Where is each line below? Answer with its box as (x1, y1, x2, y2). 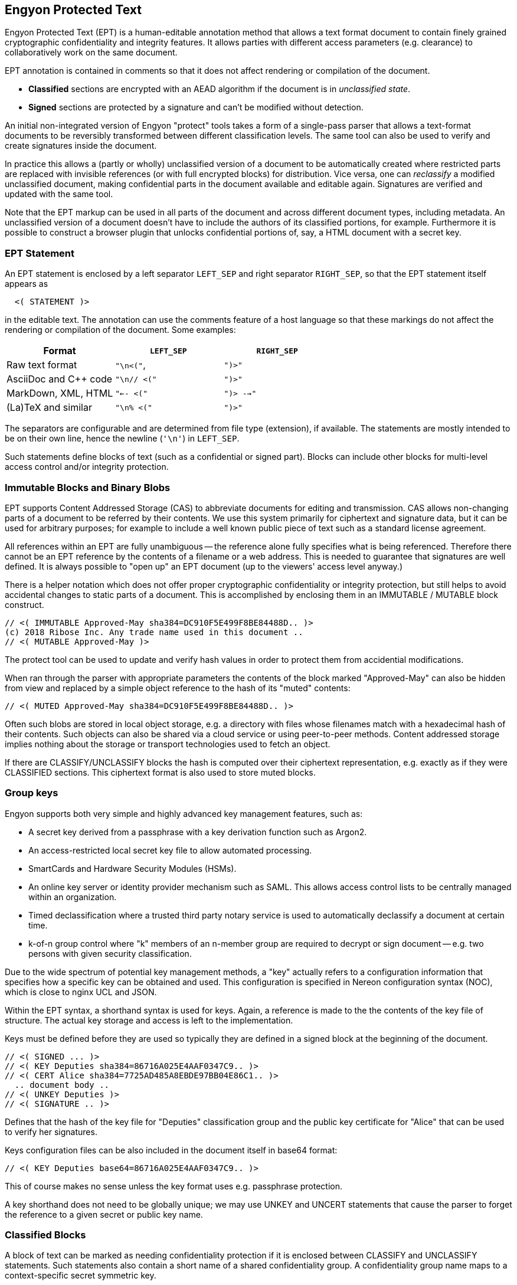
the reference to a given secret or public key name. (5, 1209, 203, 1219)
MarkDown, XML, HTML (6, 387, 113, 400)
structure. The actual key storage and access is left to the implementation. (5, 1015, 293, 1025)
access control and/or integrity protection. (5, 462, 169, 472)
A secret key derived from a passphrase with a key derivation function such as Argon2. (28, 826, 367, 837)
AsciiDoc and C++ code (6, 373, 113, 385)
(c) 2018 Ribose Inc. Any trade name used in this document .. (5, 627, 303, 637)
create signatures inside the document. (5, 140, 157, 151)
